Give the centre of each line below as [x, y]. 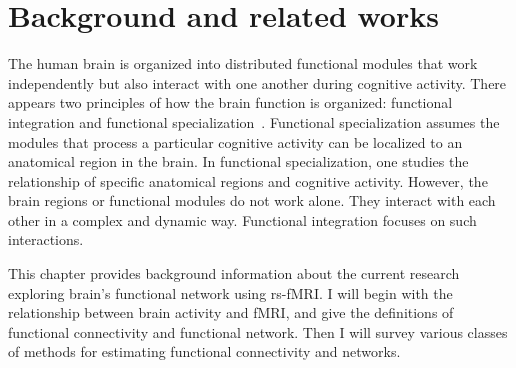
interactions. [46, 239]
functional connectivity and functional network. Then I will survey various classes [258, 331]
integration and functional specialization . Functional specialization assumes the [254, 121]
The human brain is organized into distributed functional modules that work [243, 63]
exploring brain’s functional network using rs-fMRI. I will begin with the [230, 292]
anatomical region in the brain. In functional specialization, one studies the [238, 161]
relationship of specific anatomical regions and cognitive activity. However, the [248, 180]
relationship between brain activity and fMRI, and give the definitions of [231, 312]
